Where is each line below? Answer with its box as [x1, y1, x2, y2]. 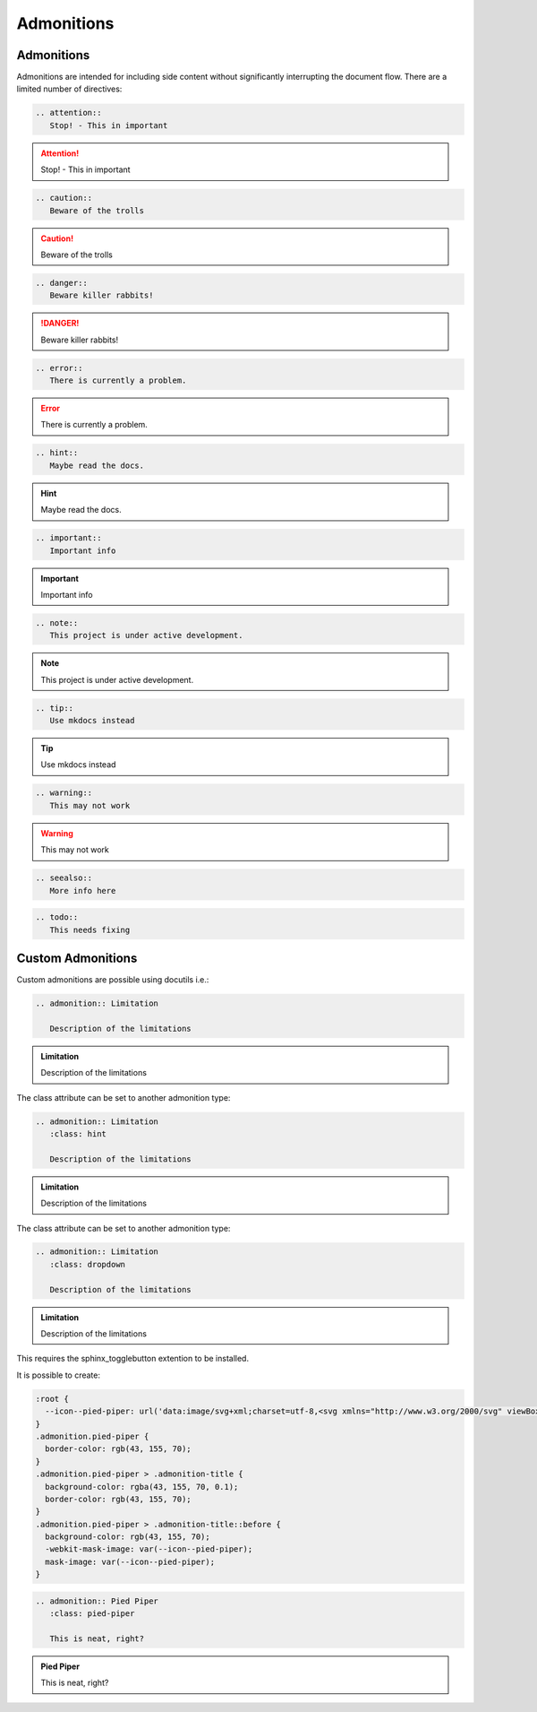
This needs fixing [49, 924, 131, 935]
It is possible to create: [16, 1370, 101, 1380]
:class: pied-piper [49, 1609, 135, 1619]
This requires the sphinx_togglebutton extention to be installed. [16, 1353, 250, 1364]
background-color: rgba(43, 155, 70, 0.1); [45, 1482, 239, 1492]
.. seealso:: [35, 873, 93, 883]
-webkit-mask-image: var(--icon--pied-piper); [45, 1544, 253, 1554]
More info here [49, 886, 116, 895]
